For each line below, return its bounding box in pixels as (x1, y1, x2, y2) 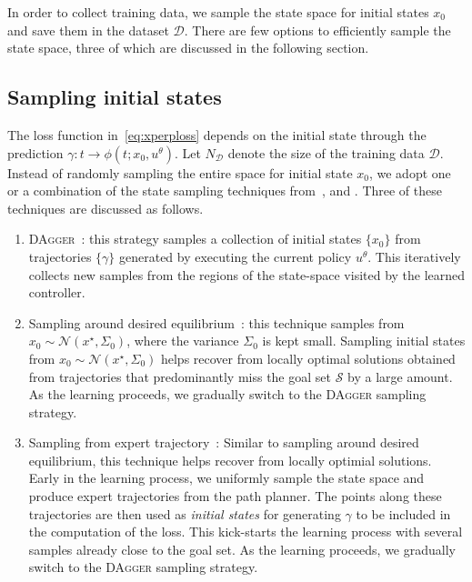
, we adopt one (368, 163, 451, 182)
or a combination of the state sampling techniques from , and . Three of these (7, 181, 442, 200)
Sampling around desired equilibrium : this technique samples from (28, 313, 405, 332)
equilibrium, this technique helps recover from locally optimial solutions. (28, 450, 432, 469)
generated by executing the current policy (118, 246, 352, 266)
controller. (28, 283, 85, 302)
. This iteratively (367, 246, 461, 266)
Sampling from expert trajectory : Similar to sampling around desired (28, 433, 419, 452)
